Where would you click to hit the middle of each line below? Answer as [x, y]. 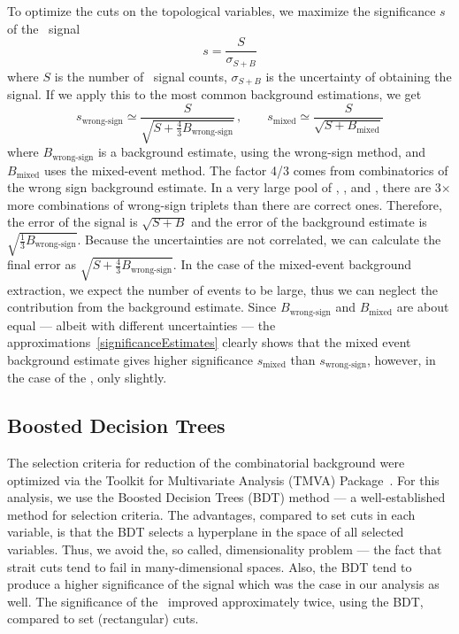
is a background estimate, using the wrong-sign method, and [262, 152]
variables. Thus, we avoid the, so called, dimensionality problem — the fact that [225, 549]
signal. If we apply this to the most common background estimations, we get [214, 94]
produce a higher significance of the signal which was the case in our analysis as [223, 584]
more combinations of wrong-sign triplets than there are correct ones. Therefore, [225, 204]
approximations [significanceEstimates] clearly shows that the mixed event [209, 342]
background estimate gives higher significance [130, 359]
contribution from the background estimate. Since [142, 307]
